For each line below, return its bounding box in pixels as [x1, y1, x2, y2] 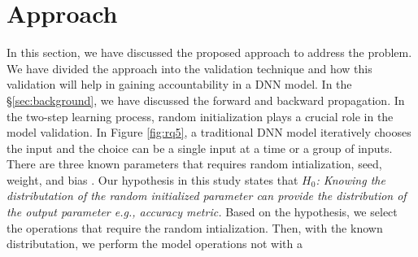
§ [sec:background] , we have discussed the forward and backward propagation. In [7, 91, 405, 108]
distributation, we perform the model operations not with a [7, 235, 303, 252]
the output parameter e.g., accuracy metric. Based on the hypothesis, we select [7, 203, 398, 220]
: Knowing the [316, 171, 385, 188]
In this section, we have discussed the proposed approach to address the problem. [7, 44, 412, 61]
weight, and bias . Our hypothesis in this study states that [7, 171, 298, 188]
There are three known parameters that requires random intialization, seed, [7, 155, 382, 172]
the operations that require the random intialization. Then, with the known [7, 219, 383, 236]
